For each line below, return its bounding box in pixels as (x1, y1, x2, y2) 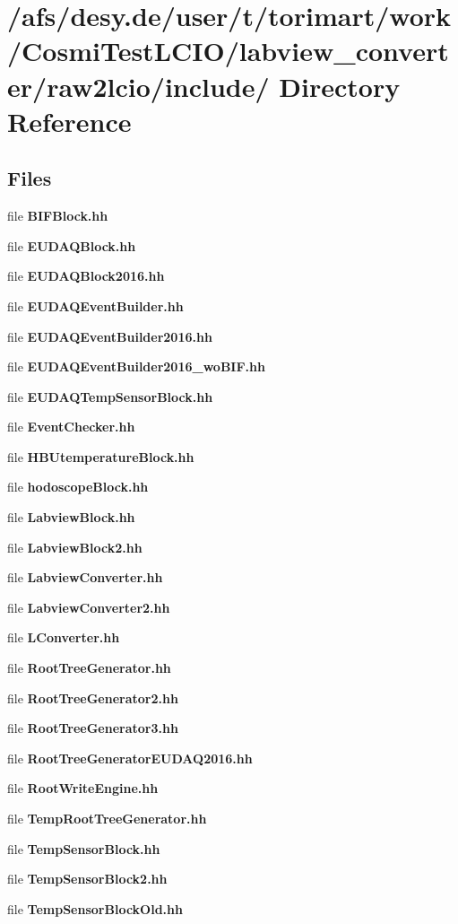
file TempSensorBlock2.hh (7, 869, 168, 888)
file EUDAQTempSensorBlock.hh (7, 387, 213, 405)
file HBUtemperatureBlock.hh (7, 447, 194, 466)
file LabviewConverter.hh (7, 568, 163, 587)
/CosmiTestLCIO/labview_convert (7, 32, 449, 69)
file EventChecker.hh (7, 417, 135, 436)
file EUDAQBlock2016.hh (7, 266, 165, 285)
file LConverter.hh (7, 628, 120, 647)
